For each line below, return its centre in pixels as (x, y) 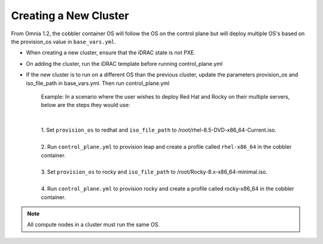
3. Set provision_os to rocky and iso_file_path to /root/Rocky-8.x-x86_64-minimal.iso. (154, 172)
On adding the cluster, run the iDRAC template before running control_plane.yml (124, 63)
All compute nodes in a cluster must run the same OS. (93, 225)
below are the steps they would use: (86, 105)
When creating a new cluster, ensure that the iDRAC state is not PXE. (111, 53)
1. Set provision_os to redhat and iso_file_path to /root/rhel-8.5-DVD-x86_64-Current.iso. (159, 130)
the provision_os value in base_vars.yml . (64, 41)
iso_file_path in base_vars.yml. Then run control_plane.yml (98, 83)
